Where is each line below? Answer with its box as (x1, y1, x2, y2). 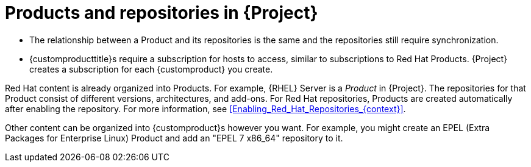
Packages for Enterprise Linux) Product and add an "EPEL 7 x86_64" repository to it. (5, 132, 343, 143)
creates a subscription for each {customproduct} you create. (29, 63, 273, 74)
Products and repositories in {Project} (5, 2, 318, 23)
